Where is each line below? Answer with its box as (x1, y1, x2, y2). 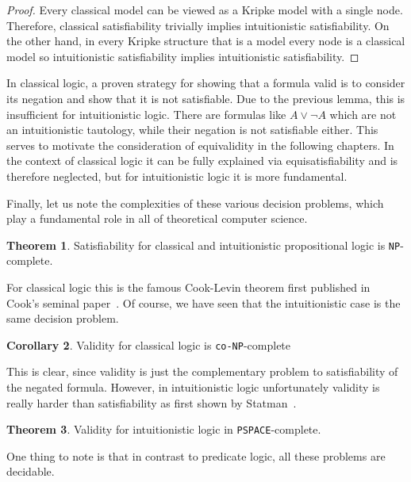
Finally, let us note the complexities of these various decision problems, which (6, 194, 384, 211)
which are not (329, 105, 397, 122)
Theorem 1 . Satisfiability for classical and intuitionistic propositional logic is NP (6, 236, 401, 253)
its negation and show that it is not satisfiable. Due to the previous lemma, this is (6, 90, 405, 106)
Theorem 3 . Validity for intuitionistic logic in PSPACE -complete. (6, 421, 321, 438)
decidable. (6, 463, 55, 480)
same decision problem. (6, 310, 119, 327)
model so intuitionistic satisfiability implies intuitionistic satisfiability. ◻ (6, 48, 359, 64)
